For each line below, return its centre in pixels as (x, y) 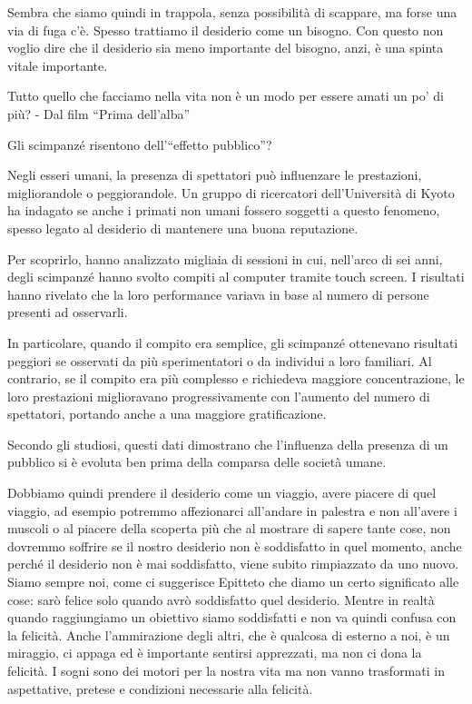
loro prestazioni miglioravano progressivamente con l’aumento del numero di (219, 396)
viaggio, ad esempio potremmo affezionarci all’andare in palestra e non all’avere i (232, 510)
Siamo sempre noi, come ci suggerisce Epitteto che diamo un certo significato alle (233, 582)
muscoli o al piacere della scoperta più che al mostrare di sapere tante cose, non (229, 528)
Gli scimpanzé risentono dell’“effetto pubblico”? (140, 144)
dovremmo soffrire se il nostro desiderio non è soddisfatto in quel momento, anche (235, 545)
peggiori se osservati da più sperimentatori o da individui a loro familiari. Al (220, 360)
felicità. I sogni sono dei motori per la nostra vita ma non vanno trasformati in (226, 670)
